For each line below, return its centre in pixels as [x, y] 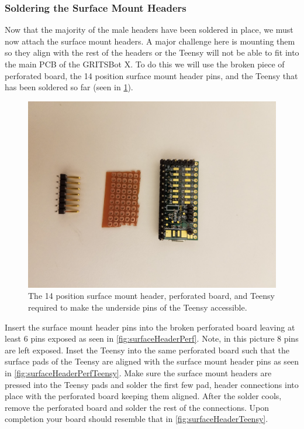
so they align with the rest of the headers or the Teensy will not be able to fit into [152, 52]
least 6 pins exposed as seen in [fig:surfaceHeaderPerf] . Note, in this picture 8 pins [152, 338]
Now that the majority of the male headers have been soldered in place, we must [149, 30]
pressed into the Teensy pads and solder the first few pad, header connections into [152, 384]
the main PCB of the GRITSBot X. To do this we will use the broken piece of [145, 64]
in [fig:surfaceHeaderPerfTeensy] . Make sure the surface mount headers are [138, 372]
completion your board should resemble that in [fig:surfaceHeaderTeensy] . [137, 419]
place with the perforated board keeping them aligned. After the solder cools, [143, 396]
